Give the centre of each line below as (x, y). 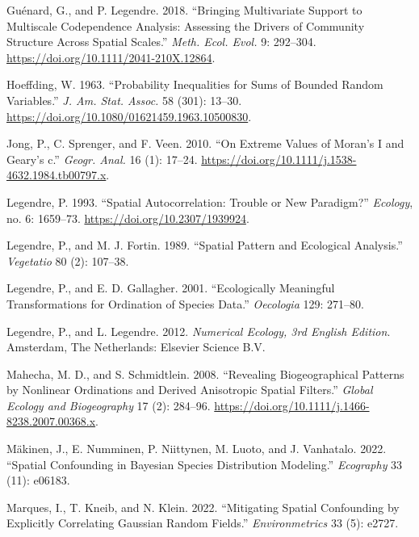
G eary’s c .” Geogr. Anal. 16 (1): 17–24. (102, 159)
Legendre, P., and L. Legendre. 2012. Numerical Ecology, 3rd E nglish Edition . (199, 331)
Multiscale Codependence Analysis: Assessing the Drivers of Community (186, 25)
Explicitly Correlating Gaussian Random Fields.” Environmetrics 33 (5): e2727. (203, 523)
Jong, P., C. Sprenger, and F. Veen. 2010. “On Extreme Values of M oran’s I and (205, 143)
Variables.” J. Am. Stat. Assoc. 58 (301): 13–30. (124, 100)
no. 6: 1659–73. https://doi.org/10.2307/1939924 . (128, 218)
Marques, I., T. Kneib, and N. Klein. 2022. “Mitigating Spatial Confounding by (203, 507)
